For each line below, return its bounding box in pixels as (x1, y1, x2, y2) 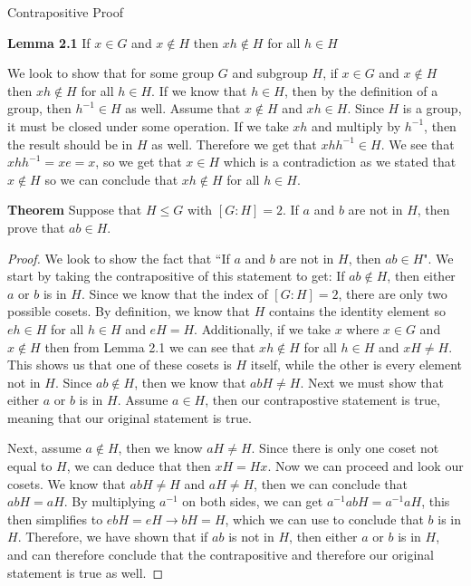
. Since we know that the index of (81, 283, 268, 303)
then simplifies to (7, 509, 103, 528)
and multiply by (312, 116, 401, 135)
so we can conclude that (44, 169, 178, 188)
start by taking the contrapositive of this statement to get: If (7, 266, 345, 285)
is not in (228, 527, 274, 546)
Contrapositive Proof (7, 3, 123, 21)
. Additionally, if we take (194, 319, 331, 338)
